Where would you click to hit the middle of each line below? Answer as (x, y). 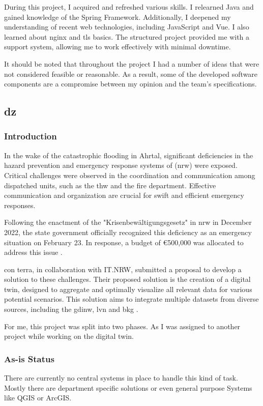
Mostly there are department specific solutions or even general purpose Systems (128, 387)
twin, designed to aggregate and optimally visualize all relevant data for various (128, 289)
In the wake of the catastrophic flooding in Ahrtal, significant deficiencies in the (129, 155)
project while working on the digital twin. (69, 336)
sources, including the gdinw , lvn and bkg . (71, 309)
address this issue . (33, 252)
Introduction (31, 136)
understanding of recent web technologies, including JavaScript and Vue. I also (127, 27)
